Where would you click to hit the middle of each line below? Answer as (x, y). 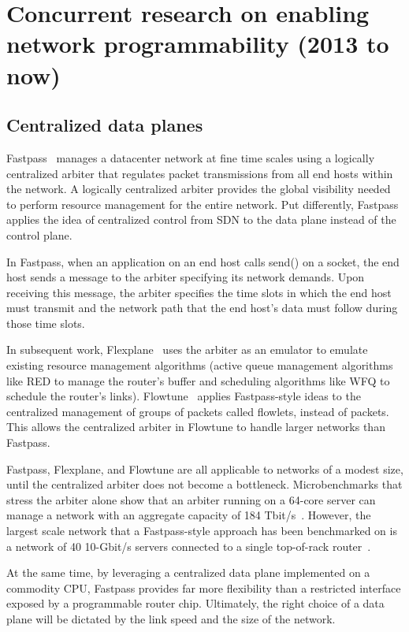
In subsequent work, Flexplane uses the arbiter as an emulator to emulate (187, 349)
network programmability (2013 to (198, 44)
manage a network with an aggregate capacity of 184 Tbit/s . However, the (189, 515)
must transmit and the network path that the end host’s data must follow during (202, 308)
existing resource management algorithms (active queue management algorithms (200, 365)
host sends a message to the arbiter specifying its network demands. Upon (186, 277)
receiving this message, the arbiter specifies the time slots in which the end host (199, 292)
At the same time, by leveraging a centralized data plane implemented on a (188, 573)
